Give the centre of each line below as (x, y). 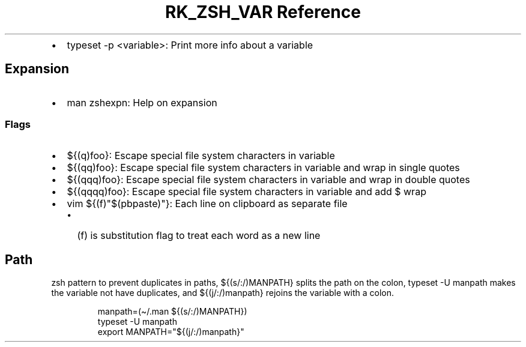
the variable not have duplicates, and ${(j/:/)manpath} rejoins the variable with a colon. (222, 293)
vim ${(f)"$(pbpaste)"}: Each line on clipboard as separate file (207, 204)
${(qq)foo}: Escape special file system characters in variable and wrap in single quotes (263, 168)
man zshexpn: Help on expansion (142, 102)
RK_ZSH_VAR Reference (263, 12)
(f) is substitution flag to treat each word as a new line (199, 236)
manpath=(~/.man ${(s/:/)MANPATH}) (172, 312)
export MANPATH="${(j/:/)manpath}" (171, 332)
